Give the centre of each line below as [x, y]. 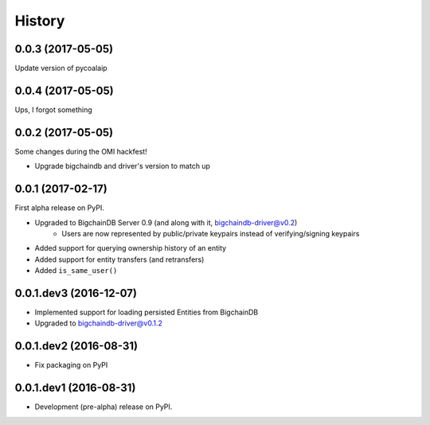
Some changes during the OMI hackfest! [81, 151]
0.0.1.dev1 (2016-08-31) [75, 388]
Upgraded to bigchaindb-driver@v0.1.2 [99, 323]
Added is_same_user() [76, 271]
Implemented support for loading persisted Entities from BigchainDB [147, 312]
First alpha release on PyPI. [60, 208]
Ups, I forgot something [54, 109]
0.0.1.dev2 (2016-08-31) [76, 346]
